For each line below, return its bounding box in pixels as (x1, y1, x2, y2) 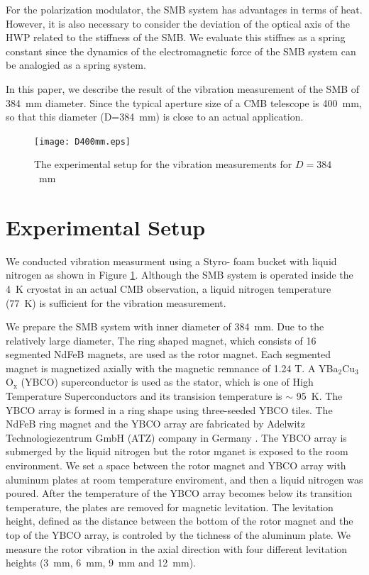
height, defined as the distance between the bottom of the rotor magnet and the (6, 513, 353, 528)
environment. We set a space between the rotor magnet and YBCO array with (6, 458, 346, 473)
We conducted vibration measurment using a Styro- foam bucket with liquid (6, 253, 337, 268)
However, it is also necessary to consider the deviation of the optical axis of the (6, 16, 351, 30)
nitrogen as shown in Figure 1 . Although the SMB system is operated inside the (6, 267, 353, 282)
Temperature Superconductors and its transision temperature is (6, 389, 282, 403)
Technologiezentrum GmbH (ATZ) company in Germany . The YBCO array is (6, 430, 347, 445)
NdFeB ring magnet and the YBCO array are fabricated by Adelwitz (6, 416, 305, 431)
